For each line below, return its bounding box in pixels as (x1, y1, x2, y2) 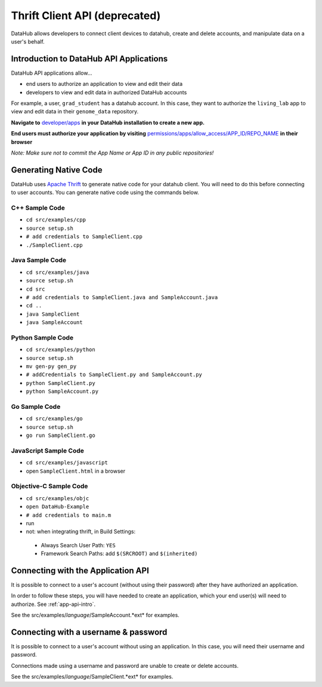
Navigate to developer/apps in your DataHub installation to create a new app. (11, 119, 205, 126)
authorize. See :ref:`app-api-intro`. (11, 600, 95, 608)
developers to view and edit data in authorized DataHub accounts (26, 88, 187, 95)
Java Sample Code (11, 256, 67, 264)
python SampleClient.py (26, 380, 95, 386)
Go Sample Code (11, 402, 61, 411)
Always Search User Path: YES (41, 541, 116, 549)
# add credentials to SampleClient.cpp (26, 233, 143, 240)
